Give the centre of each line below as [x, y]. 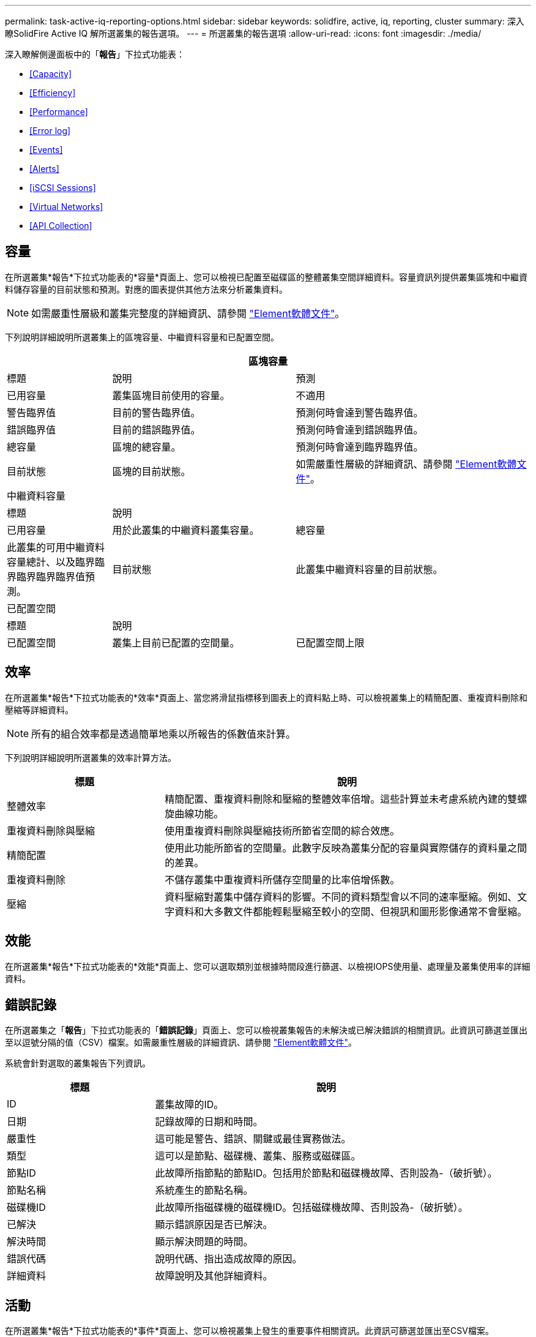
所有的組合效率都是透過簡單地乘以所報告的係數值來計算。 [164, 734]
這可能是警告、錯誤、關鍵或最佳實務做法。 [253, 1139]
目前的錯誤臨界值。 [156, 429]
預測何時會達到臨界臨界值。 [359, 447]
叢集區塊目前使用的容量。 [171, 395]
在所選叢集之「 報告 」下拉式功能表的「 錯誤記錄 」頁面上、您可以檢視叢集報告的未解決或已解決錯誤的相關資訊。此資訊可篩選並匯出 [266, 1030]
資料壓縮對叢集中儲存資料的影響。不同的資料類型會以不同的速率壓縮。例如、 [341, 897]
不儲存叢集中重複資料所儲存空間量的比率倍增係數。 [282, 879]
